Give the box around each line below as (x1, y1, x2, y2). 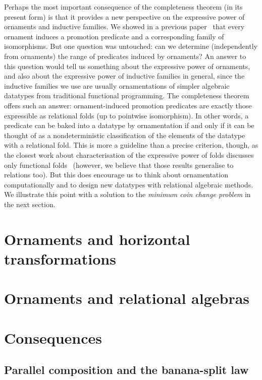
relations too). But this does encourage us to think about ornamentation (4, 169, 228, 180)
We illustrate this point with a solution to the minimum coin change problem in (4, 189, 251, 200)
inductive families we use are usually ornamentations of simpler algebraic (4, 80, 230, 91)
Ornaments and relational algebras (4, 288, 250, 308)
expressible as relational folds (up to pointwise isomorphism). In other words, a (4, 110, 249, 120)
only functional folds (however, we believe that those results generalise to (4, 159, 234, 170)
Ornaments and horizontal (4, 228, 190, 249)
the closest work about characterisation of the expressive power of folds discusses (4, 149, 254, 160)
